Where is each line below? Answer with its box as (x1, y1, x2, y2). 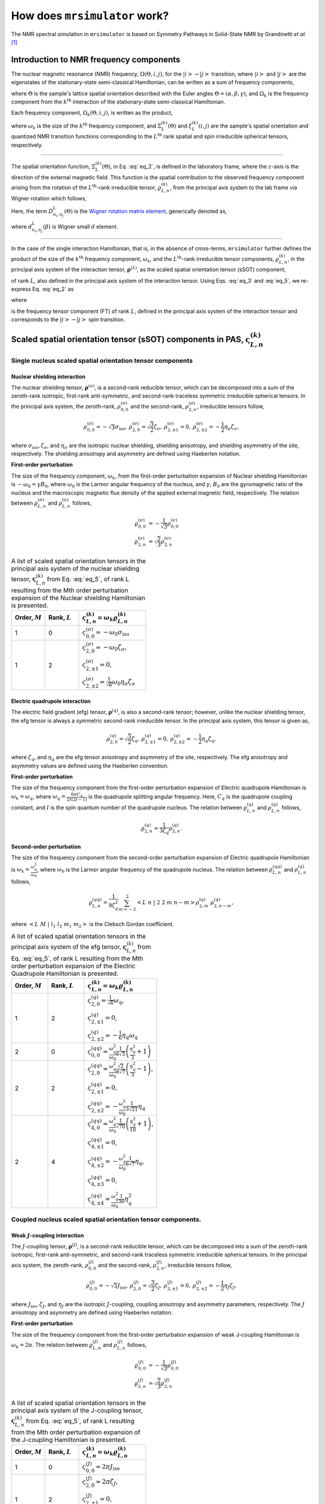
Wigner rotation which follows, (11, 194, 87, 202)
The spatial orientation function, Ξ (11, 162, 96, 170)
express (11, 286, 31, 293)
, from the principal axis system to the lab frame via (169, 183, 297, 191)
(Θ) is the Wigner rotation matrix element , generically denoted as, (64, 208, 227, 215)
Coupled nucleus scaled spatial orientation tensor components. (11, 1215, 202, 1224)
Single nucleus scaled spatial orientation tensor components (11, 356, 193, 365)
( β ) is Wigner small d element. (43, 223, 119, 230)
